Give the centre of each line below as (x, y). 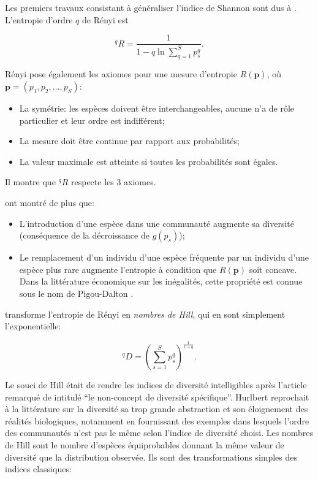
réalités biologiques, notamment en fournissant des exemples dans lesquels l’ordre (157, 420)
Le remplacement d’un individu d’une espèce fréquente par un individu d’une (164, 257)
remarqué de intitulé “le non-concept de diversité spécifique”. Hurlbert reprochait (157, 397)
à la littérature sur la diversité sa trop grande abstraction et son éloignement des (157, 409)
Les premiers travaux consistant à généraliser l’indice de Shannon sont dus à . (151, 7)
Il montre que (30, 182)
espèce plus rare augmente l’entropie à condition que (118, 269)
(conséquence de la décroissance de (84, 235)
